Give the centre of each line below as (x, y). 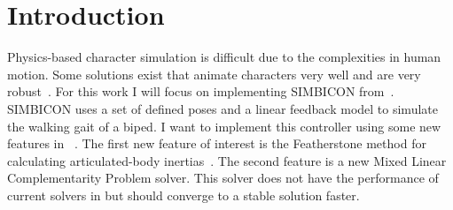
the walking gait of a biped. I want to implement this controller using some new (224, 126)
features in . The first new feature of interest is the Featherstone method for (217, 143)
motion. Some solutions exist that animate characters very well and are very (214, 74)
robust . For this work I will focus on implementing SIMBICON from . (201, 91)
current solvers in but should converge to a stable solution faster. (184, 195)
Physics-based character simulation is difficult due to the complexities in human (224, 57)
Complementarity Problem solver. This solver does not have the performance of (223, 178)
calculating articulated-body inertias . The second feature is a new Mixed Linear (227, 160)
